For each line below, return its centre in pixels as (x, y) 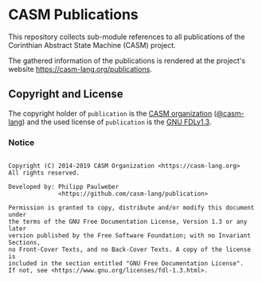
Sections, (25, 243)
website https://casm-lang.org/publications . (80, 69)
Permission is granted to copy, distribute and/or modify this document (131, 208)
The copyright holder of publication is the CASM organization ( (113, 113)
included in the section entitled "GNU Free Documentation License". (126, 264)
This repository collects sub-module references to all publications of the (127, 37)
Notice (22, 143)
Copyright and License (66, 94)
